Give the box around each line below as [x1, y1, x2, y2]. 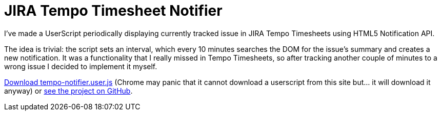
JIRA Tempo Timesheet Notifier [4, 2, 223, 19]
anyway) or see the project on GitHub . [4, 86, 133, 95]
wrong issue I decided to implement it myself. [4, 62, 157, 71]
